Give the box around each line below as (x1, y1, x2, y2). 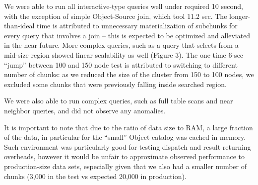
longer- (229, 10, 251, 21)
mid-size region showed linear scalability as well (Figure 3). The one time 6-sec (4, 49, 244, 60)
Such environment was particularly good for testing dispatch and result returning (4, 141, 251, 152)
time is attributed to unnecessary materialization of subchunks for (37, 20, 238, 31)
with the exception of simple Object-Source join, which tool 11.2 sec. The (4, 10, 227, 21)
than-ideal (4, 20, 35, 31)
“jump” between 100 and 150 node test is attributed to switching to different (4, 59, 238, 70)
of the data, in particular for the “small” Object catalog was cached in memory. (4, 132, 246, 142)
